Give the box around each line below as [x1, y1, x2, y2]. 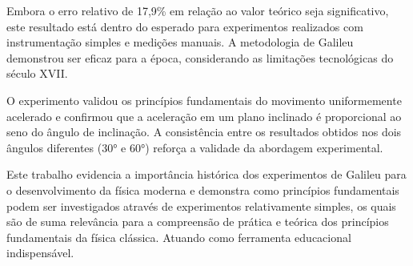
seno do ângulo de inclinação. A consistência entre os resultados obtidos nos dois [6, 123, 402, 140]
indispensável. [6, 244, 74, 261]
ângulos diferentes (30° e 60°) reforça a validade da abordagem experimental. [6, 139, 383, 155]
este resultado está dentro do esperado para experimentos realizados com [6, 18, 363, 34]
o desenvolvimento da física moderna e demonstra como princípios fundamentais [6, 181, 399, 198]
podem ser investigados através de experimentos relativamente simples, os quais [6, 197, 396, 214]
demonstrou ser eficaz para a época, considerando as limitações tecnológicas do [6, 49, 394, 66]
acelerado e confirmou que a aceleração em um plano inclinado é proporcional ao [6, 107, 402, 124]
